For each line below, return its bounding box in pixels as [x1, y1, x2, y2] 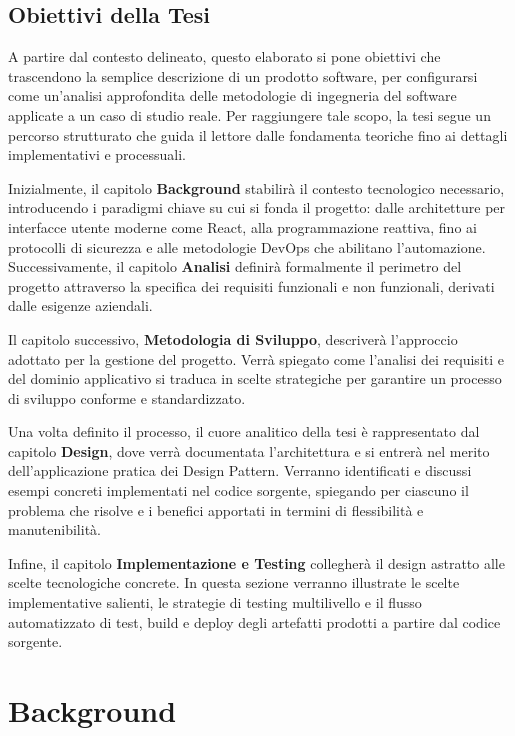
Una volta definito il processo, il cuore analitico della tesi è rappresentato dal [8, 421, 480, 442]
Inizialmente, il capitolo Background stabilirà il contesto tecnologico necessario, [8, 177, 505, 198]
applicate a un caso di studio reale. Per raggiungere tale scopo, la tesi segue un [8, 104, 491, 125]
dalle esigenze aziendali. [8, 295, 153, 316]
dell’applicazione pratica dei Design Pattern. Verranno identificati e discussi [8, 460, 472, 481]
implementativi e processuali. [8, 144, 186, 165]
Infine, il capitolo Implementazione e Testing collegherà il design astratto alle [8, 552, 505, 573]
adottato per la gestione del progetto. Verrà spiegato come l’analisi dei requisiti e [8, 348, 504, 369]
